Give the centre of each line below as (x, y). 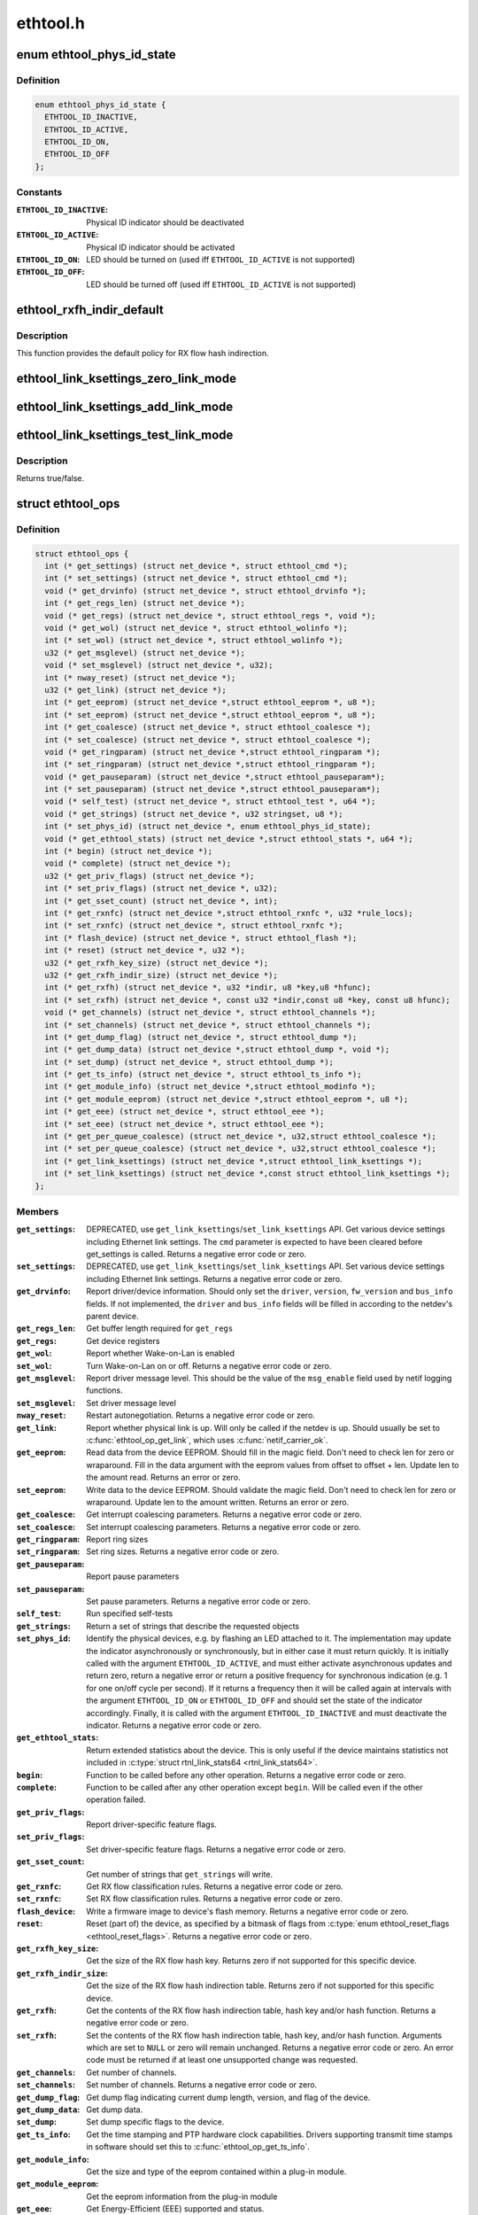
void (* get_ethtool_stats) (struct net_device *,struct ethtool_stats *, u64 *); (229, 839)
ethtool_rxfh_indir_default (90, 310)
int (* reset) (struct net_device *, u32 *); (145, 951)
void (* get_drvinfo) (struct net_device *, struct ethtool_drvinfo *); (206, 591)
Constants (39, 192)
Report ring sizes (117, 1539)
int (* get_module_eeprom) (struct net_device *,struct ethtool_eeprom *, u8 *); (227, 1099)
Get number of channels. (131, 2072)
